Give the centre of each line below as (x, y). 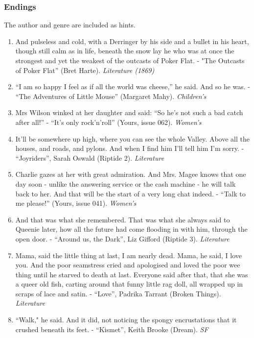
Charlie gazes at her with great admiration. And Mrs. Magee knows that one (131, 174)
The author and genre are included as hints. (70, 25)
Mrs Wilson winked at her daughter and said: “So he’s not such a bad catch (129, 112)
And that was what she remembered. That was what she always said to (123, 219)
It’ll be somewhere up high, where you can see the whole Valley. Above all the (132, 138)
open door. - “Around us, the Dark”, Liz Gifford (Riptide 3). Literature (122, 238)
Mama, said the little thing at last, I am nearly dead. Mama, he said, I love (129, 255)
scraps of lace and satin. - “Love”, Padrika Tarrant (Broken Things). (118, 293)
